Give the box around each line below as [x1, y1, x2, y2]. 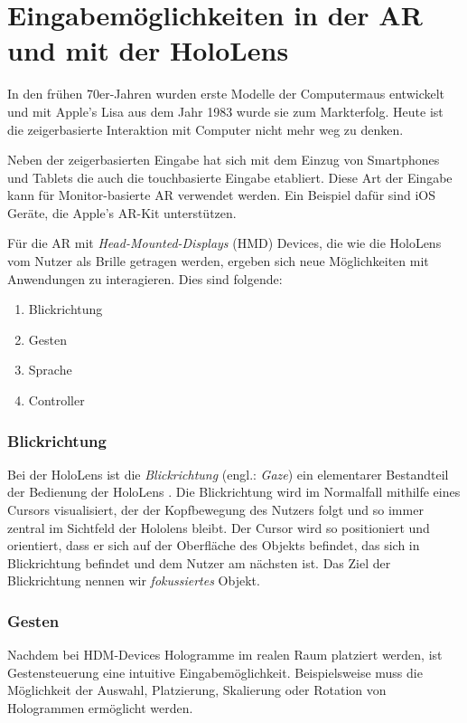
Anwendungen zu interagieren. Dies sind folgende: [7, 269, 283, 288]
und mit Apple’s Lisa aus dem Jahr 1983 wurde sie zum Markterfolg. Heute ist [7, 101, 444, 120]
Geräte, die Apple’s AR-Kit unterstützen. [7, 203, 237, 222]
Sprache [28, 360, 72, 379]
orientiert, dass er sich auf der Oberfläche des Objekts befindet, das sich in [7, 536, 420, 555]
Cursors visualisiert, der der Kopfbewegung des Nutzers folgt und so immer [7, 500, 424, 519]
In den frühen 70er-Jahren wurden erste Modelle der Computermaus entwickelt [7, 84, 445, 103]
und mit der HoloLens [7, 32, 289, 69]
